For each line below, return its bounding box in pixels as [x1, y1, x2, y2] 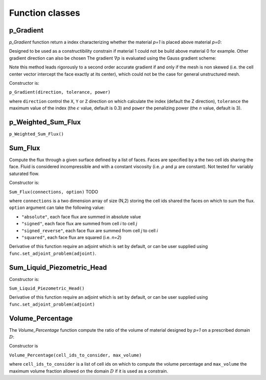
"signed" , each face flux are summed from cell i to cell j [21, 221, 137, 227]
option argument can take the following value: [9, 205, 105, 210]
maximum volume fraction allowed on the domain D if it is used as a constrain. [9, 368, 168, 374]
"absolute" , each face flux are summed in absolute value [21, 213, 141, 219]
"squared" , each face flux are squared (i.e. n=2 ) [21, 234, 122, 240]
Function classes [9, 7, 80, 18]
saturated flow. [9, 171, 39, 176]
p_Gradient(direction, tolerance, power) [9, 89, 111, 95]
